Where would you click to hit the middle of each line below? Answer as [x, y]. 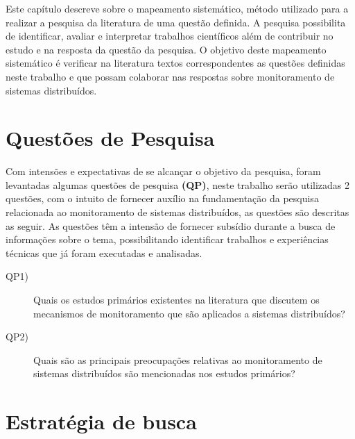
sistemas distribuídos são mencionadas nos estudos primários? [164, 373]
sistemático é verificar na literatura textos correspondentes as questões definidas [175, 63]
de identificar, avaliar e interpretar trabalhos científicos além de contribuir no [170, 36]
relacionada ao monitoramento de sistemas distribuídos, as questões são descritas [177, 212]
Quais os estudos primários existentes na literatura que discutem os [176, 300]
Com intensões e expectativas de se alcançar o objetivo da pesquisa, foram [163, 171]
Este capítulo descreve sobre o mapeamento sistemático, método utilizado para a [177, 8]
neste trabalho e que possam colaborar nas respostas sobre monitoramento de [170, 76]
